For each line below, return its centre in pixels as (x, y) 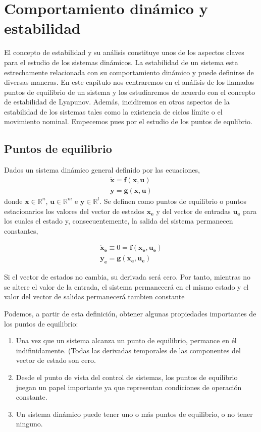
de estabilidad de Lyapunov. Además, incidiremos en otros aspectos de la (117, 102)
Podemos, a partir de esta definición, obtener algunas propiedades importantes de (130, 313)
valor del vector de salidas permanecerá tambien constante (94, 296)
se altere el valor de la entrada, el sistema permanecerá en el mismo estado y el (126, 286)
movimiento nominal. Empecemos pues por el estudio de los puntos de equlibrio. (128, 121)
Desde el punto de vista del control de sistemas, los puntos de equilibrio (127, 377)
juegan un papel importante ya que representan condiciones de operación (129, 387)
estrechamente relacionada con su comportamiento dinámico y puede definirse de (129, 72)
